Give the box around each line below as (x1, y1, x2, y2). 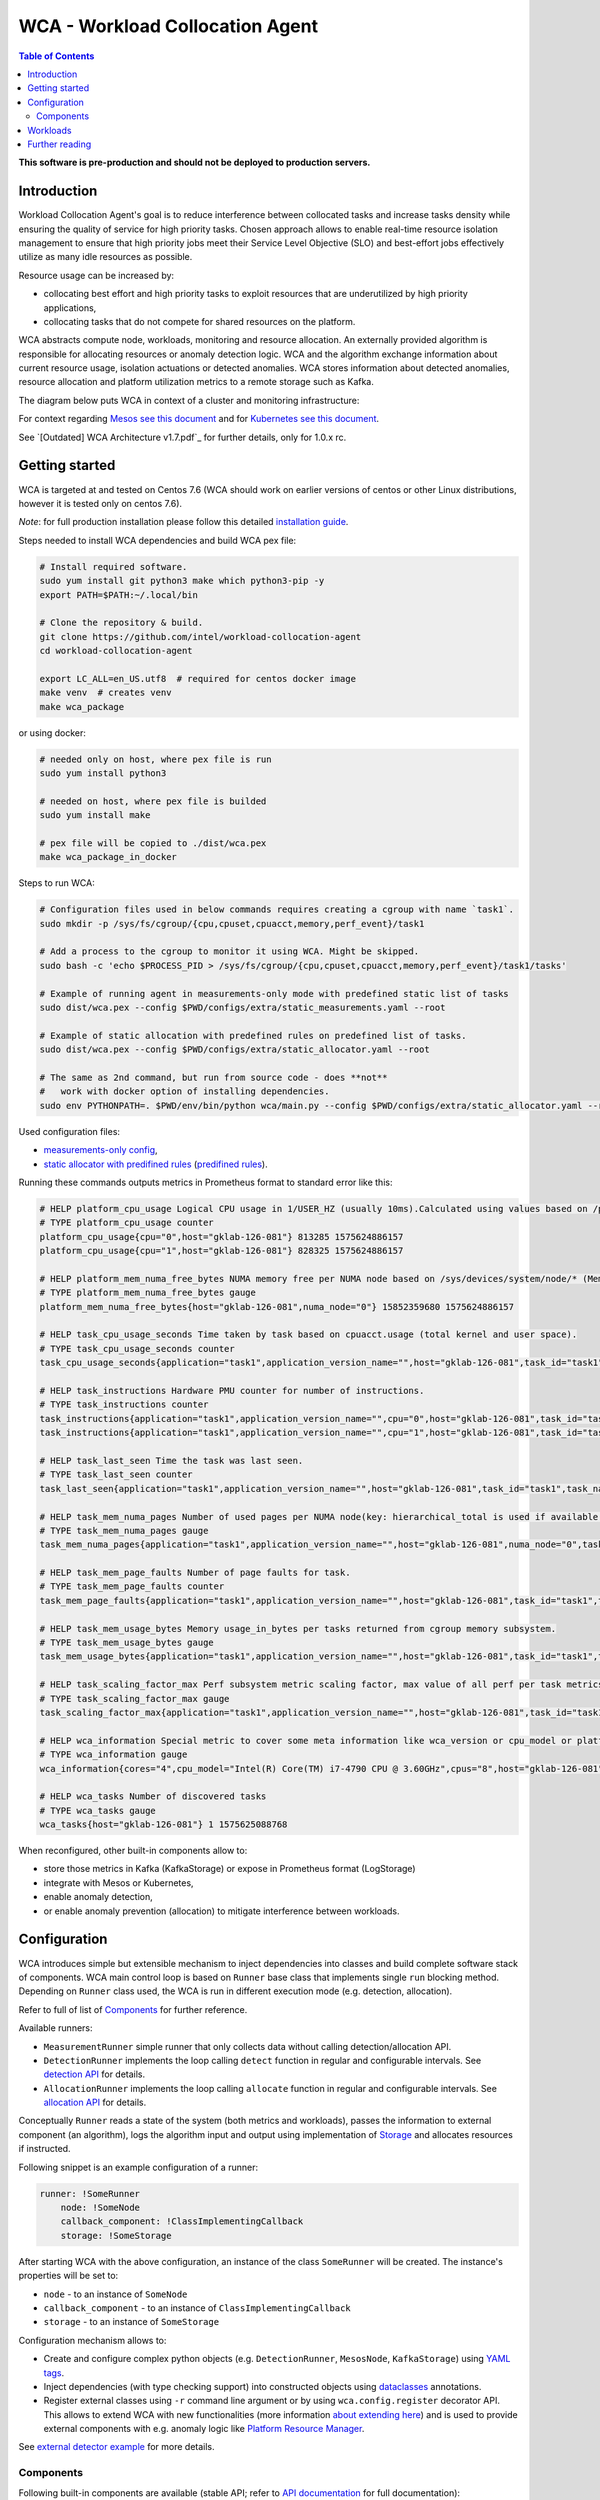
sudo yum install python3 (39, 767, 167, 779)
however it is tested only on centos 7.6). (18, 497, 183, 509)
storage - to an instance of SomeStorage (43, 2316, 220, 2328)
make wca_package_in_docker (39, 851, 177, 863)
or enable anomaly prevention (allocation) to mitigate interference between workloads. (43, 1905, 400, 1917)
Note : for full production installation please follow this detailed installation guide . (18, 516, 349, 528)
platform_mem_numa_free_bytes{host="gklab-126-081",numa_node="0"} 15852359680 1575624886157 (39, 1301, 515, 1312)
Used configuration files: (18, 1125, 120, 1137)
